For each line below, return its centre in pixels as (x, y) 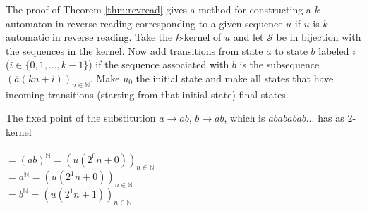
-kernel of (201, 37)
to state (291, 50)
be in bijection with (319, 37)
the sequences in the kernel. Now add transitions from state (134, 50)
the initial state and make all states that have (235, 78)
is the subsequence (279, 64)
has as (331, 118)
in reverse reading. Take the (113, 37)
